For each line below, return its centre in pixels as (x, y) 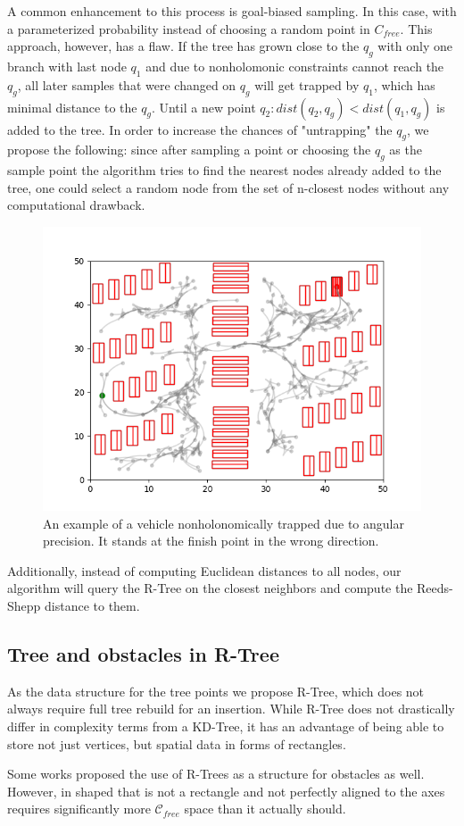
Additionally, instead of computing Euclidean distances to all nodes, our (204, 570)
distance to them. (92, 605)
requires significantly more (79, 809)
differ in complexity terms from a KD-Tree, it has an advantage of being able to (226, 726)
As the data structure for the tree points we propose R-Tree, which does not (216, 691)
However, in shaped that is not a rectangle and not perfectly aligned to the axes (226, 791)
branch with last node (67, 66)
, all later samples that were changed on (127, 84)
